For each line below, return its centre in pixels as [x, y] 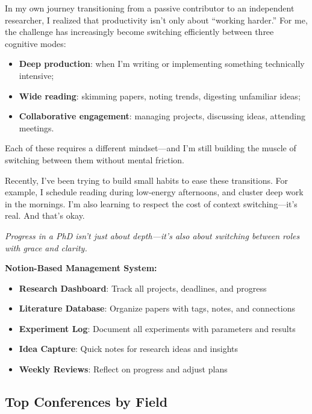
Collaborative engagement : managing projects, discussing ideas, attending [162, 116]
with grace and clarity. [46, 247]
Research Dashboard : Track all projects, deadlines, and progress [143, 288]
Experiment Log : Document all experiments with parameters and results [157, 328]
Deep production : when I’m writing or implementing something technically [162, 64]
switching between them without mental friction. [95, 159]
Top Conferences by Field [86, 402]
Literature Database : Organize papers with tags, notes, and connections [157, 308]
